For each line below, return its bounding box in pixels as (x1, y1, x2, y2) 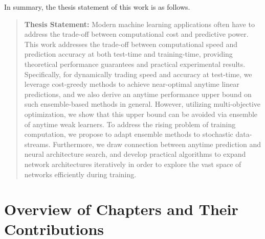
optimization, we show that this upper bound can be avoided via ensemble (24, 108, 258, 119)
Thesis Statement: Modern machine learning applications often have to (24, 18, 255, 29)
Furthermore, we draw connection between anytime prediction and (53, 138, 261, 149)
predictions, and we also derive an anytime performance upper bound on (24, 88, 252, 99)
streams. (24, 138, 51, 149)
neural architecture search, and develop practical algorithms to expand (24, 149, 246, 159)
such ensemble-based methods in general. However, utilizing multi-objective (24, 99, 260, 109)
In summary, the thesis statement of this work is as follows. (4, 2, 190, 12)
